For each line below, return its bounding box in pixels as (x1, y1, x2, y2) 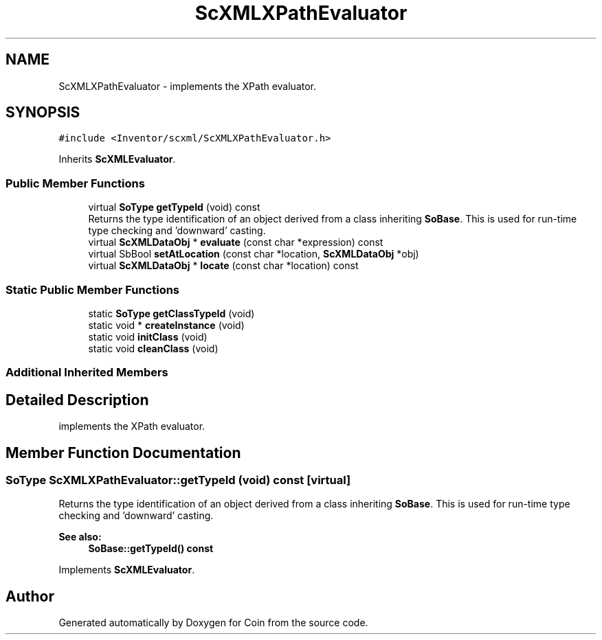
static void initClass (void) (88, 330, 208, 343)
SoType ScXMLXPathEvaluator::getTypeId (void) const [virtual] (5, 473, 351, 487)
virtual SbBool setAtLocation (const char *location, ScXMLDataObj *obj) (88, 248, 419, 260)
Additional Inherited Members (5, 365, 168, 380)
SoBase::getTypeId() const (88, 542, 214, 555)
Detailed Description (5, 391, 149, 409)
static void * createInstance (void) (88, 319, 245, 331)
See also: (58, 531, 102, 543)
